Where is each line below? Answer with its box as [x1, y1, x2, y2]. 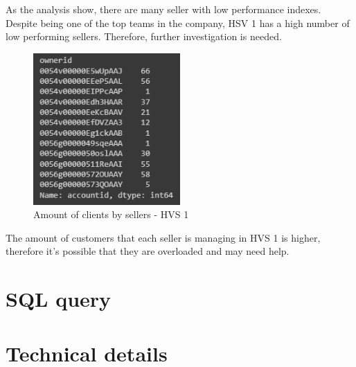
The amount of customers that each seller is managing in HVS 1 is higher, [6, 230, 321, 244]
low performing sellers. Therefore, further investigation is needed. [6, 29, 282, 44]
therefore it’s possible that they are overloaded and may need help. [6, 244, 290, 258]
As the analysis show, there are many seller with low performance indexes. [6, 2, 321, 16]
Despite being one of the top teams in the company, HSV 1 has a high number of [6, 15, 350, 30]
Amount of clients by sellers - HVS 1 [33, 207, 189, 222]
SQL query [6, 285, 112, 313]
